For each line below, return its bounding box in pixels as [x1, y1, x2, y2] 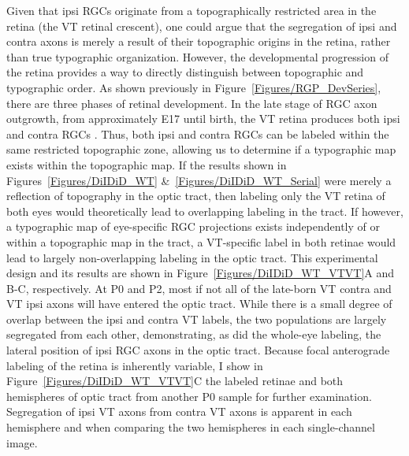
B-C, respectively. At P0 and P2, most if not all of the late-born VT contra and [6, 280, 392, 296]
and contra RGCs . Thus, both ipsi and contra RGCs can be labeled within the [6, 125, 389, 142]
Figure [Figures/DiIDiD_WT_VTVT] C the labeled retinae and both [6, 373, 344, 389]
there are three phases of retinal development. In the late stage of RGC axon [6, 95, 377, 111]
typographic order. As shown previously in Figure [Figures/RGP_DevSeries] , [6, 79, 381, 95]
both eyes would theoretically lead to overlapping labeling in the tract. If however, [6, 202, 403, 219]
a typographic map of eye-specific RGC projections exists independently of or [6, 218, 380, 235]
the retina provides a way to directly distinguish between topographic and [6, 64, 364, 80]
